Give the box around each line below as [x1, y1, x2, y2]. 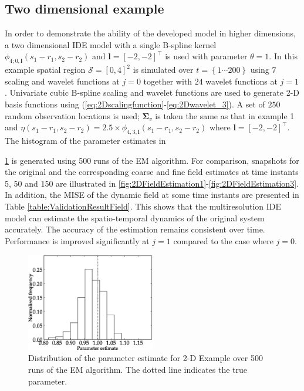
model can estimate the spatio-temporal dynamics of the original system [5, 211, 265, 224]
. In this [269, 50, 298, 62]
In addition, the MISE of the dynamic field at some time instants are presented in [5, 188, 299, 201]
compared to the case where [173, 234, 273, 247]
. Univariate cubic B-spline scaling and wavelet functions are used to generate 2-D [5, 86, 300, 99]
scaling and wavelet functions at [5, 75, 120, 87]
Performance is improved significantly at [5, 234, 150, 247]
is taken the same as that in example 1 [155, 109, 295, 122]
